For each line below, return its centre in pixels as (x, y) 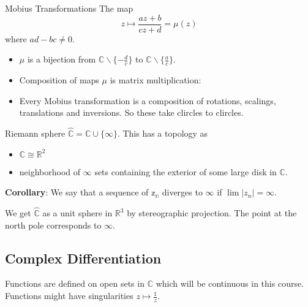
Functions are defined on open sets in (75, 283)
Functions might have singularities (69, 296)
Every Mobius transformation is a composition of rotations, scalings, (148, 100)
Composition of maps (59, 80)
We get (18, 213)
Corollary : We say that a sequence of (77, 192)
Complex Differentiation (83, 258)
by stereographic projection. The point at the (212, 213)
